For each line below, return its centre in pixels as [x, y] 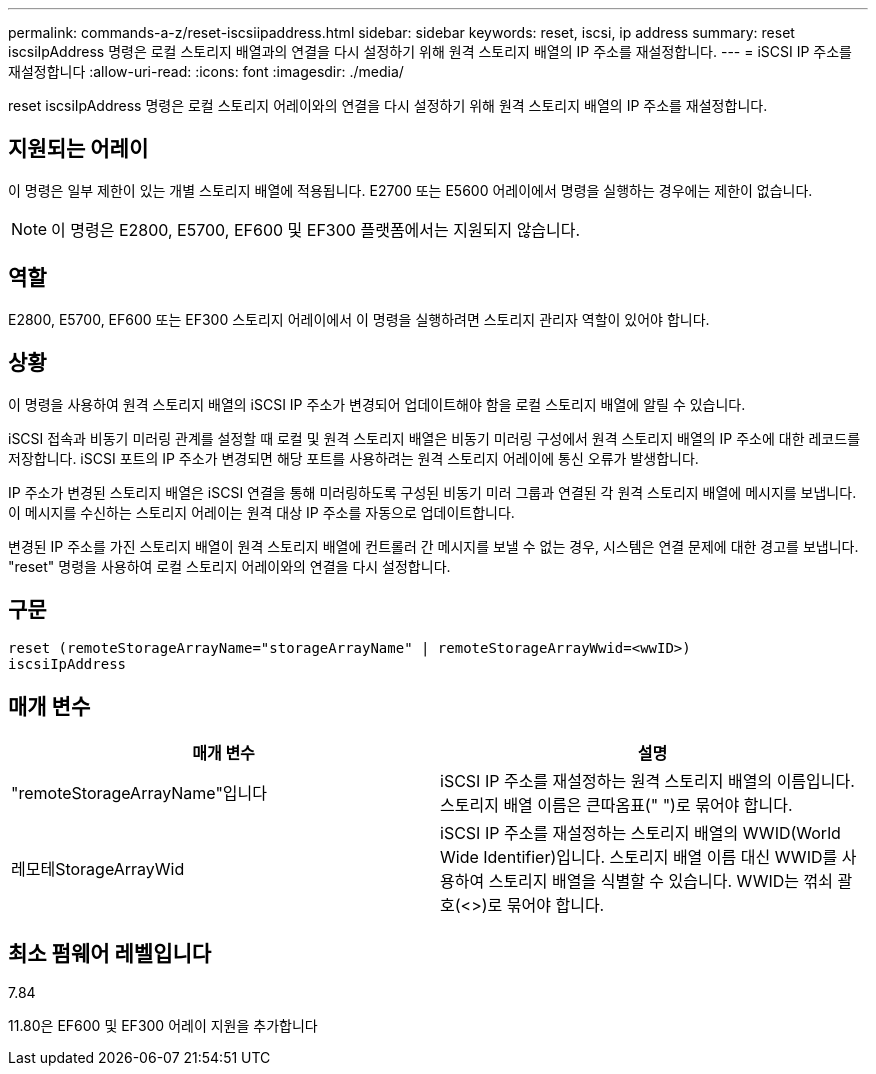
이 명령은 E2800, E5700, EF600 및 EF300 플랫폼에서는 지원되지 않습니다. [316, 229]
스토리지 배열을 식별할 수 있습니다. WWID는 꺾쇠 [660, 881]
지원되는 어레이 [78, 149]
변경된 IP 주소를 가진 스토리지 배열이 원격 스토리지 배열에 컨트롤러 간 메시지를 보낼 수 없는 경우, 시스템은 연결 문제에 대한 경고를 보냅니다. [433, 546]
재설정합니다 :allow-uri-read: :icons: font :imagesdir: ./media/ [206, 71]
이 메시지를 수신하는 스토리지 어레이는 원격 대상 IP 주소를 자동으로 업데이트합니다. [261, 512]
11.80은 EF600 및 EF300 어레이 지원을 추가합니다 [163, 1026]
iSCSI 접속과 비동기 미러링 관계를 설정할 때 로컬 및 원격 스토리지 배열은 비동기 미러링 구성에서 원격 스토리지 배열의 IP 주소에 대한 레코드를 [434, 438]
